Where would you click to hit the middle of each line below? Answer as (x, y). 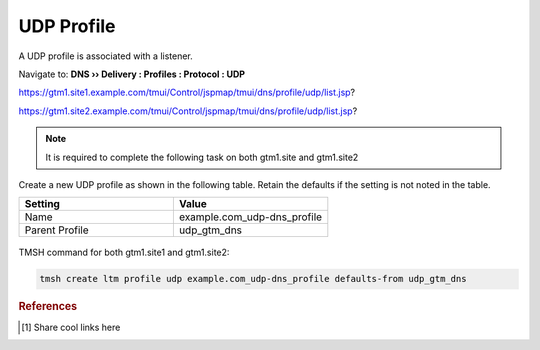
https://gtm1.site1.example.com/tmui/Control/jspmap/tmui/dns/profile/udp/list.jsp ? (187, 92)
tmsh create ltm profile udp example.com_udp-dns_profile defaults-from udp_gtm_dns (253, 279)
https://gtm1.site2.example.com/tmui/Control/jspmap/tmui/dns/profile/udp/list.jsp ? (188, 111)
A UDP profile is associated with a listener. (106, 56)
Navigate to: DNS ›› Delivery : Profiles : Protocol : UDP (131, 74)
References (48, 307)
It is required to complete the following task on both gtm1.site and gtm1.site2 (202, 157)
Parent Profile (56, 230)
